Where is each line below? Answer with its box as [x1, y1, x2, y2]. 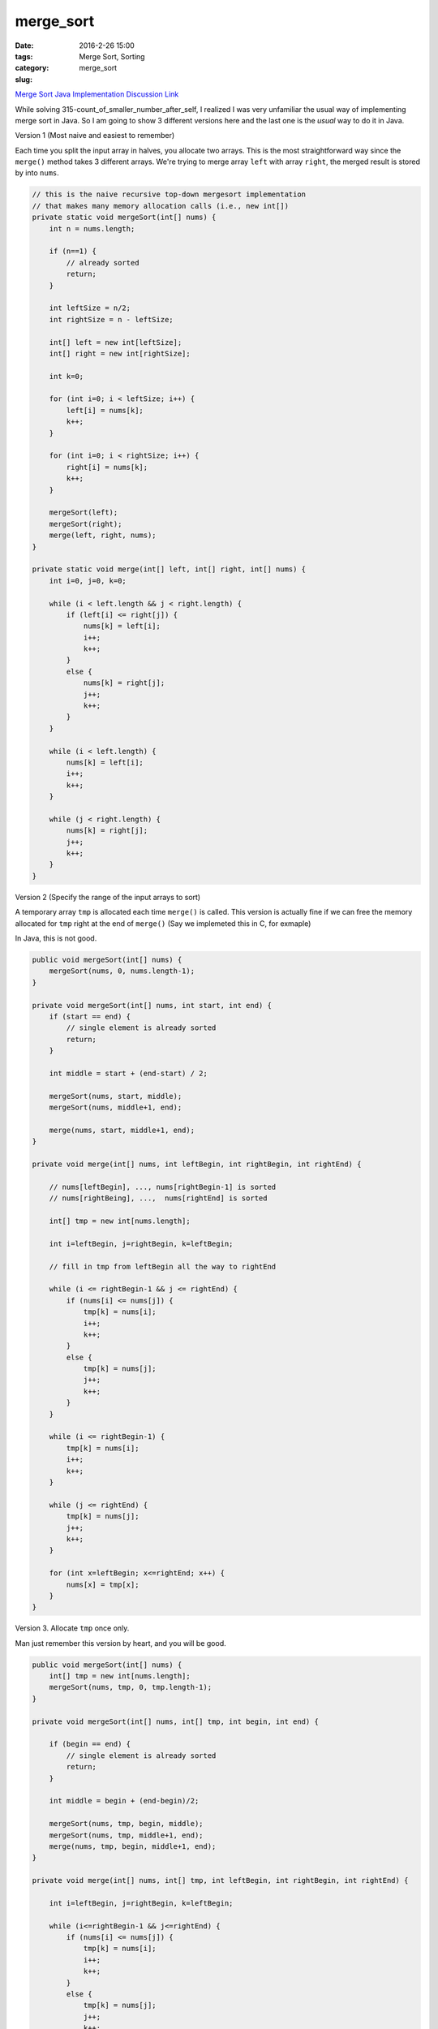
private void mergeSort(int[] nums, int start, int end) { [32, 1001, 272, 1010]
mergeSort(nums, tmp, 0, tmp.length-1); [49, 1682, 213, 1692]
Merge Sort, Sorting [79, 51, 145, 61]
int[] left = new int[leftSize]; [49, 338, 182, 347]
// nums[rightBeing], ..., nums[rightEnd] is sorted [49, 1194, 268, 1203]
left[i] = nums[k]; [66, 406, 144, 415]
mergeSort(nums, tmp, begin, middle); [49, 1819, 204, 1829]
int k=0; [49, 372, 84, 381]
